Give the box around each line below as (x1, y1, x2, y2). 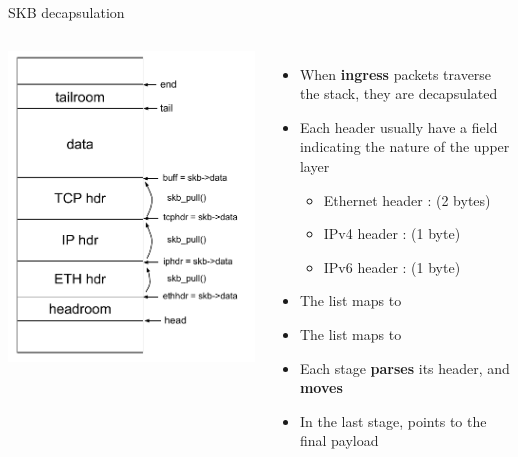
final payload (299, 430, 379, 451)
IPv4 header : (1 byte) (323, 223, 461, 244)
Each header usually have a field (299, 116, 498, 137)
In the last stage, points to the (299, 410, 487, 431)
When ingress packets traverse (299, 63, 492, 84)
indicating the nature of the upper (299, 136, 510, 157)
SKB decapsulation (8, 2, 125, 22)
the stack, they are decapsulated (299, 83, 498, 104)
